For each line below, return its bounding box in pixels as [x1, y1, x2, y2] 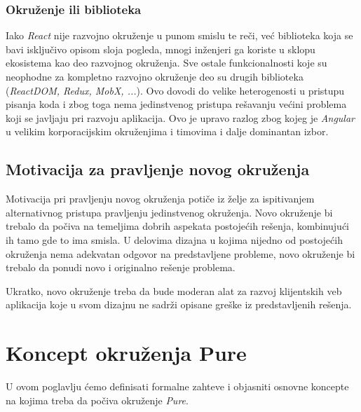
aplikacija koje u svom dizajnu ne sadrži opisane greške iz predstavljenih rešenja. [6, 297, 352, 312]
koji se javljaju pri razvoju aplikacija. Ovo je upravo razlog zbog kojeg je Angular [6, 110, 355, 125]
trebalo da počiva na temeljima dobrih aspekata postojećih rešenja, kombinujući [6, 219, 349, 233]
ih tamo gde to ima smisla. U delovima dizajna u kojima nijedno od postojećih [6, 232, 343, 247]
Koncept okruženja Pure [6, 338, 247, 367]
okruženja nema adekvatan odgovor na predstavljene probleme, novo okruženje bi [6, 246, 355, 261]
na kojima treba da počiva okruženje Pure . [6, 392, 189, 407]
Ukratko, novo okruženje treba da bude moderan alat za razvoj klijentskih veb [6, 283, 342, 298]
